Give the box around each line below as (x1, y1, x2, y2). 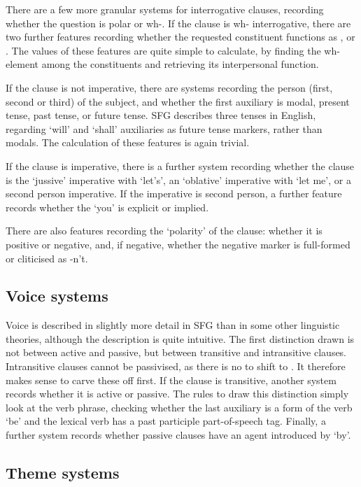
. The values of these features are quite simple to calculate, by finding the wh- (6, 43, 340, 57)
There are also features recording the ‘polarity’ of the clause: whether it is (6, 223, 323, 238)
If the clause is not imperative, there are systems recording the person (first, (6, 80, 333, 94)
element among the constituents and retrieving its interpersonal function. (6, 57, 319, 71)
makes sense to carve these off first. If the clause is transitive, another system (6, 372, 337, 387)
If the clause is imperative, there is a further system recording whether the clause (6, 158, 355, 173)
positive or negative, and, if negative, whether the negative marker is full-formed (6, 237, 351, 251)
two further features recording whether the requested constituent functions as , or (6, 29, 355, 44)
